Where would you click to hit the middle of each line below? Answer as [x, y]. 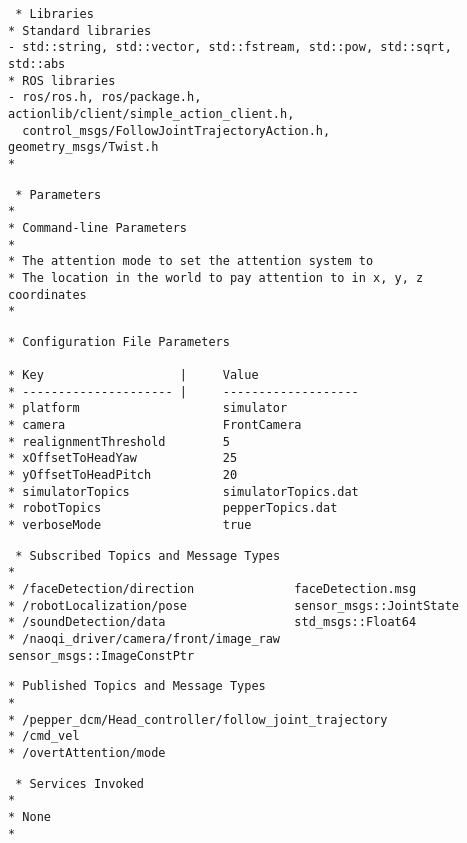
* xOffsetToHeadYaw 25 [123, 458]
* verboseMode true [130, 525]
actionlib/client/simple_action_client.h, [151, 113]
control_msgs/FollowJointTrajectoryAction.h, [176, 130]
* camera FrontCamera [155, 425]
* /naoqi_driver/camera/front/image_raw [144, 638]
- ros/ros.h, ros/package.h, [105, 97]
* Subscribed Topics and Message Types [148, 555]
